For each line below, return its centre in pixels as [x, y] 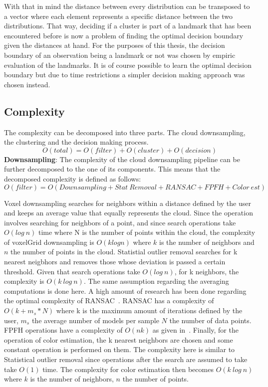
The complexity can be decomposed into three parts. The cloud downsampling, [125, 132]
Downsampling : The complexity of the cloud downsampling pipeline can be [122, 159]
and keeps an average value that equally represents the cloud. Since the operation [129, 213]
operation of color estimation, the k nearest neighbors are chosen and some [119, 339]
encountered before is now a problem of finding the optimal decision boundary [124, 35]
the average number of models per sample [95, 320]
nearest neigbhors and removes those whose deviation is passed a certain [115, 262]
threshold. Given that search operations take [72, 271]
